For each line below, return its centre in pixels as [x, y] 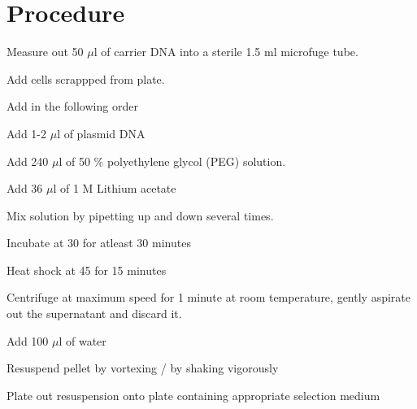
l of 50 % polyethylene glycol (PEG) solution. [172, 161]
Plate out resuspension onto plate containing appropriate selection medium [193, 395]
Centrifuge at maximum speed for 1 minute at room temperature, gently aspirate [208, 297]
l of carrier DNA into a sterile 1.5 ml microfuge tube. [226, 52]
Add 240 [28, 161]
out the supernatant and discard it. [94, 313]
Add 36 [25, 188]
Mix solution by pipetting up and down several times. [140, 215]
